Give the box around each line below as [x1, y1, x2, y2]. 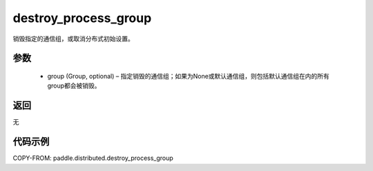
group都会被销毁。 [47, 81, 101, 90]
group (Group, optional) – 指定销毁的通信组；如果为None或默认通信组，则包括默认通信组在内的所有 [47, 72, 329, 80]
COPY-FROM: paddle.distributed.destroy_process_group [12, 154, 174, 162]
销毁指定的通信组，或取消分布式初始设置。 [12, 34, 134, 43]
